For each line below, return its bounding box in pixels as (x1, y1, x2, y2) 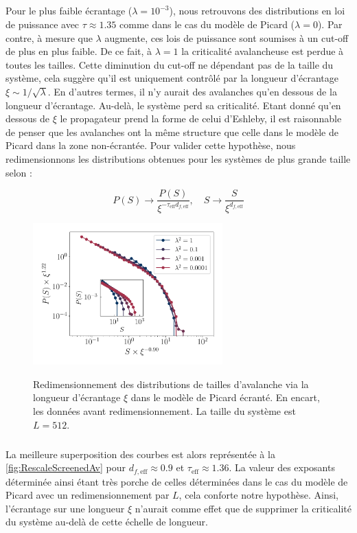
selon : (5, 165, 32, 179)
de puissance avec (5, 16, 80, 31)
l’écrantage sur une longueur (5, 501, 125, 515)
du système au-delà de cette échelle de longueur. (5, 514, 208, 529)
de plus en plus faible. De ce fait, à (5, 44, 152, 58)
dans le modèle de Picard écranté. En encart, (130, 390, 320, 405)
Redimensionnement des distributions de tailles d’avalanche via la (33, 376, 309, 391)
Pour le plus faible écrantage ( (5, 3, 133, 18)
